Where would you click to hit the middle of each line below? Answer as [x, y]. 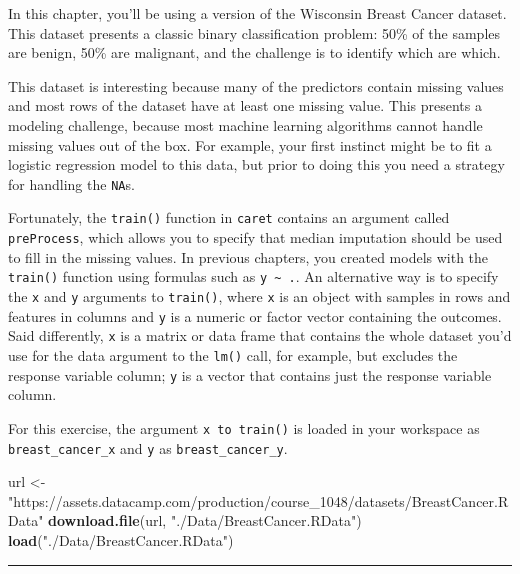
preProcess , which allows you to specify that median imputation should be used [255, 237]
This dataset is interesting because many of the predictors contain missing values [256, 85]
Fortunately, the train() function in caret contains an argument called [229, 217]
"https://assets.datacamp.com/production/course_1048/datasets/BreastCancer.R [258, 500]
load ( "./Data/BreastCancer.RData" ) [121, 539]
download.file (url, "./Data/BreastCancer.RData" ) [205, 520]
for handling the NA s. [71, 183]
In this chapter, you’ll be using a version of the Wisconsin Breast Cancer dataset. [257, 13]
